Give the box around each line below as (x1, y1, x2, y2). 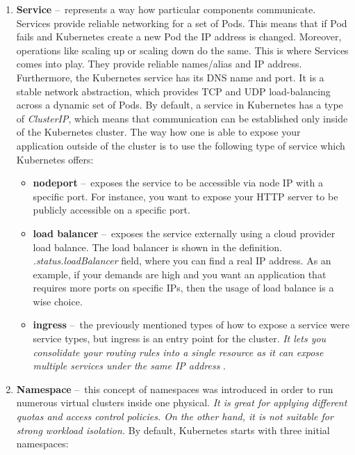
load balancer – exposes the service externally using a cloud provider (33, 225, 336, 240)
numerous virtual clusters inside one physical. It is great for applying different (16, 395, 347, 410)
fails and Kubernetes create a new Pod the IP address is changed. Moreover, (16, 29, 342, 44)
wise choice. (33, 294, 83, 308)
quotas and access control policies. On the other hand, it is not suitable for (16, 409, 333, 424)
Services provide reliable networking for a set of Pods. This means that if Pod (16, 15, 347, 30)
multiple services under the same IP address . (33, 358, 226, 373)
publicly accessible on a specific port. (33, 202, 190, 217)
